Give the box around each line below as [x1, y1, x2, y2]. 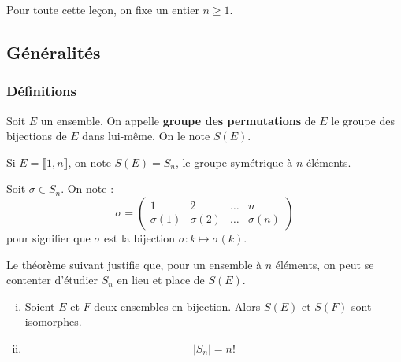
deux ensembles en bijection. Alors [94, 297, 261, 314]
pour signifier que [6, 229, 91, 246]
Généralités [6, 39, 101, 64]
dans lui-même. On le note [82, 127, 210, 144]
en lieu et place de [117, 271, 205, 288]
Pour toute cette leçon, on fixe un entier [6, 2, 199, 17]
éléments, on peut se [275, 256, 374, 272]
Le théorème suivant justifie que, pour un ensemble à [6, 256, 262, 272]
